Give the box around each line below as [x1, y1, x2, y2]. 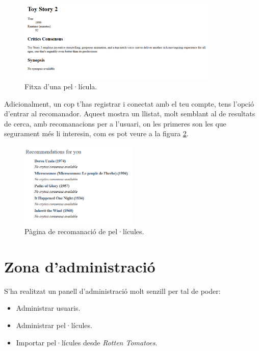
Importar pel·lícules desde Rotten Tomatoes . [16, 337, 158, 347]
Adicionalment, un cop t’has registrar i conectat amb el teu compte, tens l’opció [4, 98, 254, 109]
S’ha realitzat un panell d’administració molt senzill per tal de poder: [4, 285, 221, 296]
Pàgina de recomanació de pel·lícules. [24, 226, 144, 237]
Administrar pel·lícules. [16, 320, 92, 331]
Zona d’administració [4, 256, 156, 277]
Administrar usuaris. [16, 303, 81, 313]
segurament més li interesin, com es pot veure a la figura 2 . [4, 128, 189, 139]
